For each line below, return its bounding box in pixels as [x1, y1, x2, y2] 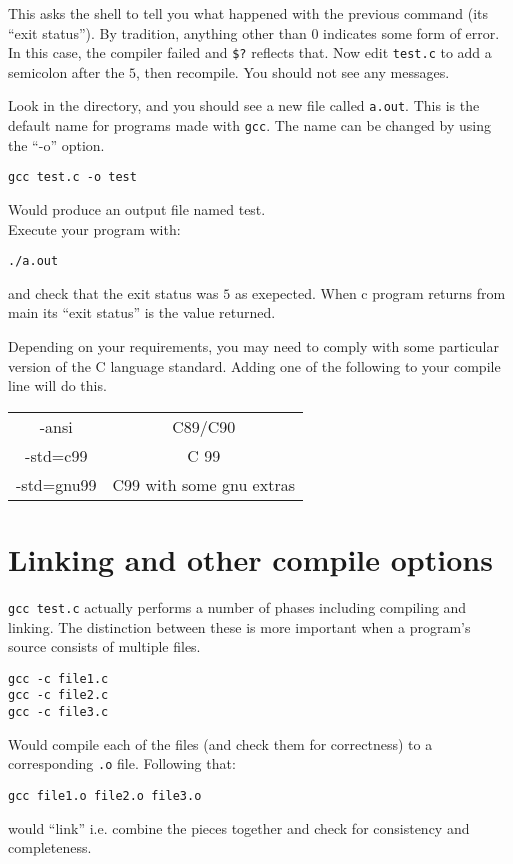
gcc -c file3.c [8, 705, 109, 720]
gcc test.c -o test [8, 170, 137, 185]
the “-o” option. [8, 134, 105, 155]
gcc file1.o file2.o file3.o [8, 789, 202, 803]
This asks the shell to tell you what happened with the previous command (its [8, 3, 488, 23]
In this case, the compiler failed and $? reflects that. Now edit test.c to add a [8, 42, 492, 63]
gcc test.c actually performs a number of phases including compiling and [8, 596, 467, 617]
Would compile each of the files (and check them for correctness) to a [8, 733, 433, 754]
